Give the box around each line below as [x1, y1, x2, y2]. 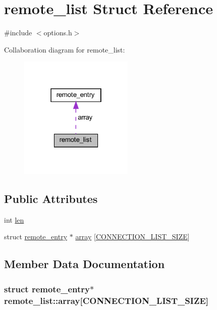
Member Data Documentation [4, 256, 165, 272]
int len [4, 214, 24, 225]
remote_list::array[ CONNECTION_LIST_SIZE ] [4, 294, 208, 306]
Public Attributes [4, 190, 98, 206]
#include [4, 27, 32, 38]
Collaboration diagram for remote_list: [4, 44, 125, 55]
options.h [43, 27, 72, 38]
